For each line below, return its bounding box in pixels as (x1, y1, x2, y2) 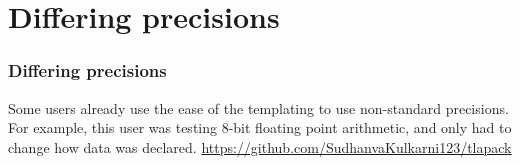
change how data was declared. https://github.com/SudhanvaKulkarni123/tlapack (8, 136, 512, 157)
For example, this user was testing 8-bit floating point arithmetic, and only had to (8, 117, 512, 138)
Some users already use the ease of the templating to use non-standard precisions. (8, 97, 509, 118)
